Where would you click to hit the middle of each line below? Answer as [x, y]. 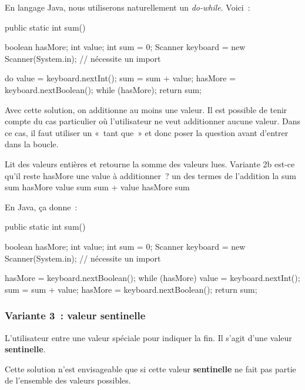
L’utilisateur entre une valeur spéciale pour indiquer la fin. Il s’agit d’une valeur [148, 337]
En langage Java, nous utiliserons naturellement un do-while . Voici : [128, 7]
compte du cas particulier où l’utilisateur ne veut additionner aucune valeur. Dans [153, 121]
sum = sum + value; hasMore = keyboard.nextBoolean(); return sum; [131, 289]
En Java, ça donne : [41, 206]
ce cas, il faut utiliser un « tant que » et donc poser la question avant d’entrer [147, 132]
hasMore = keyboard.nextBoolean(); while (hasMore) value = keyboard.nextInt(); [152, 278]
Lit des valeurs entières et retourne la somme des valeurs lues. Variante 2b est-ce [150, 163]
